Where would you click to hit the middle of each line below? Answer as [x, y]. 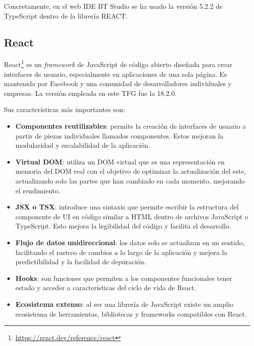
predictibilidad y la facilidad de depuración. [81, 262]
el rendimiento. [38, 190]
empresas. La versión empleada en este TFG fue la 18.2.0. [90, 93]
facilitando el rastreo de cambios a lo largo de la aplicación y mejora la [121, 252]
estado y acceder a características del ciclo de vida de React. [106, 288]
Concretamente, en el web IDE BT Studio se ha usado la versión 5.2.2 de [113, 6]
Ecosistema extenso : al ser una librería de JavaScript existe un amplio [124, 304]
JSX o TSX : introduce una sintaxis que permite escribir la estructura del [127, 207]
